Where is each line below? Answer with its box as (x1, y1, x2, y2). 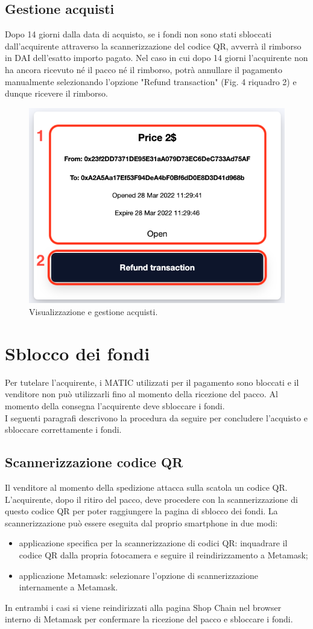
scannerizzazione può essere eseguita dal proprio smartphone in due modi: (5, 516, 278, 529)
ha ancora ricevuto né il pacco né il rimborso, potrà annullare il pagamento (5, 63, 282, 75)
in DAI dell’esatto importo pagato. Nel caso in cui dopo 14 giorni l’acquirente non (5, 51, 308, 64)
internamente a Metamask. (19, 581, 118, 593)
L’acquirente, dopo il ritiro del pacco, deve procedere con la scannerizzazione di (5, 493, 298, 505)
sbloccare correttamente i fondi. (5, 423, 122, 436)
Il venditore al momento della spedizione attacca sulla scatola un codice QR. (5, 481, 288, 493)
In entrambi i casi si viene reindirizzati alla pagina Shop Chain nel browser (5, 601, 282, 613)
